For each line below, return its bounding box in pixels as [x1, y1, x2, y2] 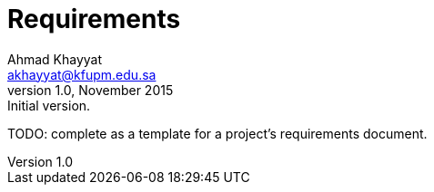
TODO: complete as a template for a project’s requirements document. [7, 125, 428, 141]
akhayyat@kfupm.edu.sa [7, 66, 156, 82]
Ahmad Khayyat [7, 51, 103, 67]
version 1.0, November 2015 [7, 82, 174, 98]
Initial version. [7, 97, 91, 113]
